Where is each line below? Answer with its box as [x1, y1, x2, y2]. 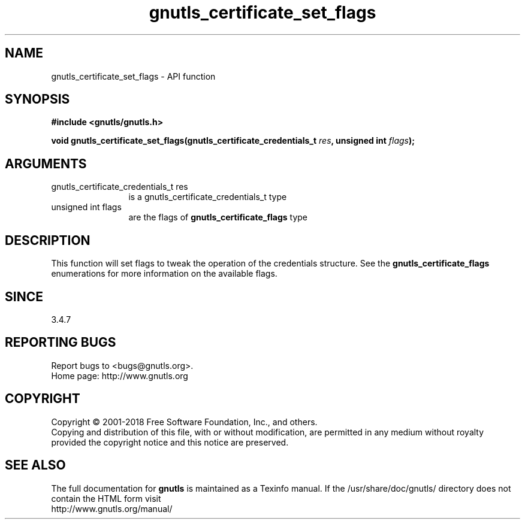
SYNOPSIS [5, 92, 70, 107]
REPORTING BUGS [5, 335, 116, 350]
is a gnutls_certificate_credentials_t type [128, 192, 287, 202]
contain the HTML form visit [51, 493, 161, 504]
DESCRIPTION [5, 232, 90, 248]
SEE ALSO [5, 458, 66, 473]
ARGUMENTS [5, 156, 87, 171]
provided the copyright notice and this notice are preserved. [51, 437, 289, 447]
